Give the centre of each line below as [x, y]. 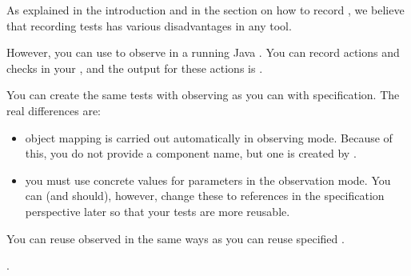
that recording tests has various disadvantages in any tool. [149, 25]
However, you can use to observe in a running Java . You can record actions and [203, 52]
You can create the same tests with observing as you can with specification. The [203, 95]
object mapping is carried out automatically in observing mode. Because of [209, 137]
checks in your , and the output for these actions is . [135, 68]
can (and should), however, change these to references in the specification [205, 196]
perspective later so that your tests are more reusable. [158, 211]
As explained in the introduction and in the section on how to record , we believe [205, 10]
